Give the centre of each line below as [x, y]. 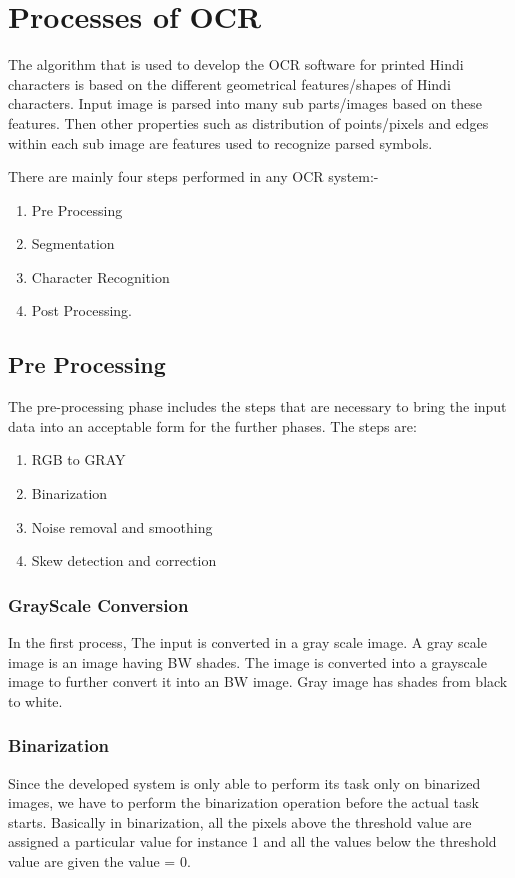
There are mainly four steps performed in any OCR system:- [193, 176]
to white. [35, 700]
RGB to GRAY [78, 459]
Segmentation [73, 243]
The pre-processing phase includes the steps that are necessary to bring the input [257, 406]
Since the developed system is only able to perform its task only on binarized [244, 782]
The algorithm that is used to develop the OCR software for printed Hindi [236, 64]
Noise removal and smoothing [122, 526]
